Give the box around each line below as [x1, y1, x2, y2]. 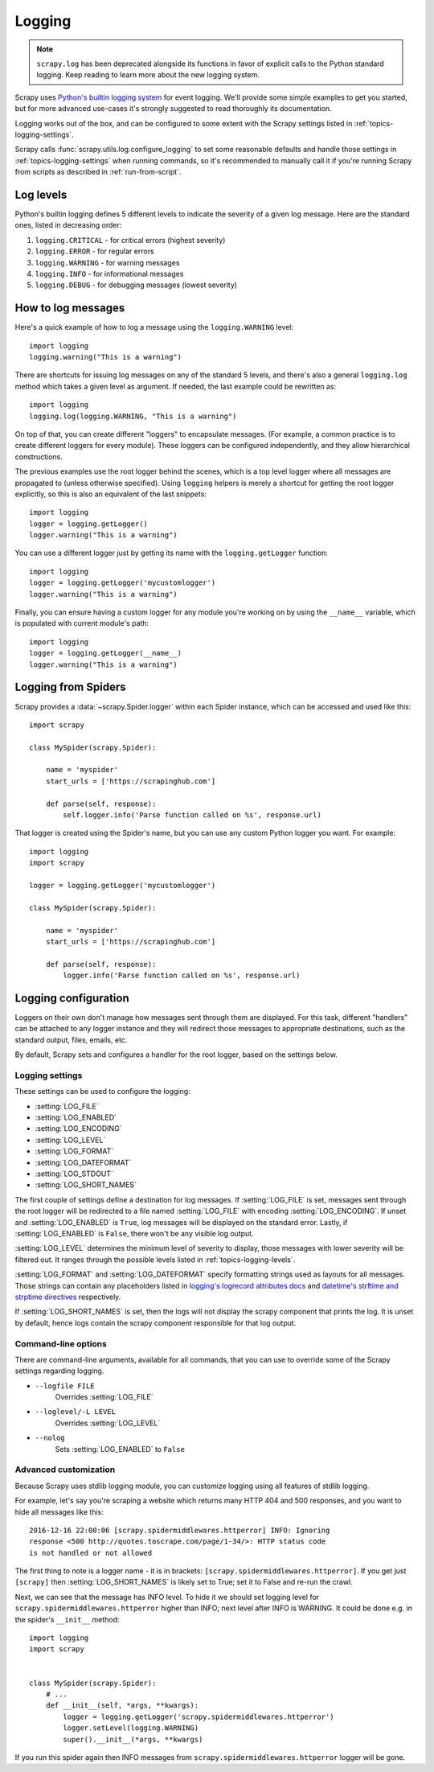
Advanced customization [14, 1464, 116, 1475]
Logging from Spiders [14, 680, 126, 694]
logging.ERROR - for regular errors [35, 246, 154, 257]
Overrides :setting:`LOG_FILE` [55, 1392, 154, 1402]
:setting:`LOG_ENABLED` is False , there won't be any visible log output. [14, 1229, 254, 1238]
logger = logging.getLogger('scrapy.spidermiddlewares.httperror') [63, 1712, 334, 1721]
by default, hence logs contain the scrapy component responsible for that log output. [14, 1318, 297, 1327]
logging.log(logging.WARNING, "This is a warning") [29, 411, 237, 421]
